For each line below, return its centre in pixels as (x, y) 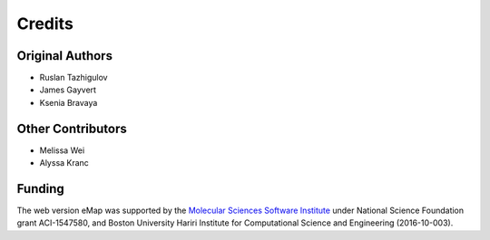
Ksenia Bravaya (69, 102)
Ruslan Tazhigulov (73, 78)
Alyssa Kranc (64, 163)
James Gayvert (68, 90)
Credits (45, 24)
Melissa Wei (62, 150)
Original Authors (65, 56)
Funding (41, 189)
